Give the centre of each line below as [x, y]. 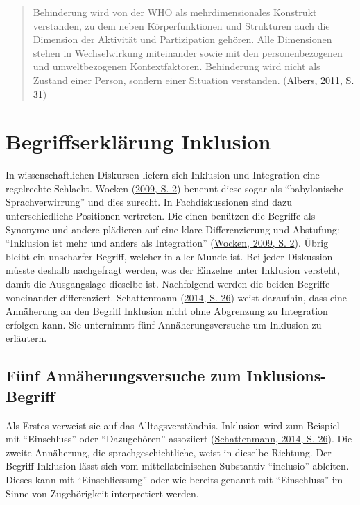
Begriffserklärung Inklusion [138, 141]
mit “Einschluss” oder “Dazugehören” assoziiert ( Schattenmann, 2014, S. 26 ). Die [179, 439]
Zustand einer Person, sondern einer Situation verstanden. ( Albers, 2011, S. [194, 80]
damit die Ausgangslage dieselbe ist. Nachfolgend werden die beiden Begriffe [168, 284]
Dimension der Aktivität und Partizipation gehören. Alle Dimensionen [182, 39]
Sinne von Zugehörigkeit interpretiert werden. [102, 493]
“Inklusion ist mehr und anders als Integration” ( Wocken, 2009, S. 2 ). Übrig [167, 243]
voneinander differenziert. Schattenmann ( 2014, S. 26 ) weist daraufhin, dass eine [176, 297]
